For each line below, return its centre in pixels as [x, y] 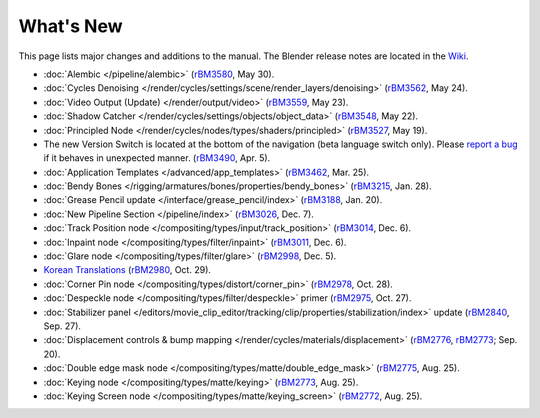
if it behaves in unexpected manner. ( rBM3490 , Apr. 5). [157, 158]
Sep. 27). [62, 326]
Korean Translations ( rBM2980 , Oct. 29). [127, 270]
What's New [71, 26]
